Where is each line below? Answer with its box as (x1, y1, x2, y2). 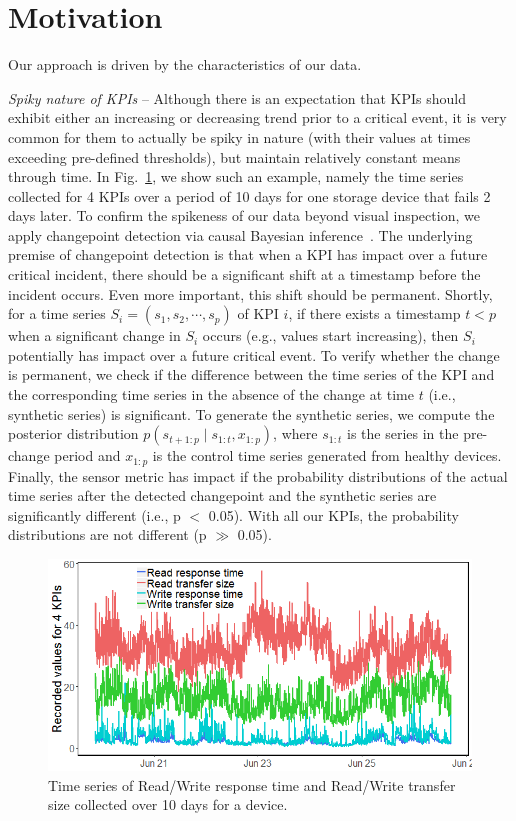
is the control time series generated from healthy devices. (152, 445, 502, 466)
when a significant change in (8, 325, 181, 346)
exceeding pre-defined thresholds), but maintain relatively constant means (8, 146, 461, 167)
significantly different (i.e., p (8, 504, 181, 525)
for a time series (8, 303, 106, 324)
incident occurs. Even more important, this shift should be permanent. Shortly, (8, 283, 493, 304)
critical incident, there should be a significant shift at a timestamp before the (8, 264, 481, 285)
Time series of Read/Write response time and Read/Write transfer (48, 774, 456, 795)
